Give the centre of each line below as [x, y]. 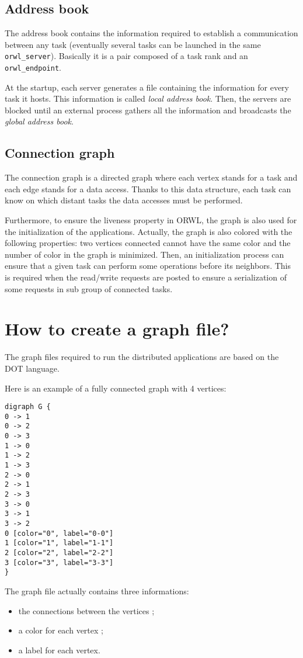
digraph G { [28, 407]
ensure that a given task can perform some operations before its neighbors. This [148, 266]
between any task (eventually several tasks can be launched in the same [133, 44]
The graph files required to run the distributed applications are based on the [142, 357]
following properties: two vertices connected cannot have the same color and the [148, 243]
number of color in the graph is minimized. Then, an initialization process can [144, 254]
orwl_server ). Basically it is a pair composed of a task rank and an [126, 56]
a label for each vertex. [59, 650]
